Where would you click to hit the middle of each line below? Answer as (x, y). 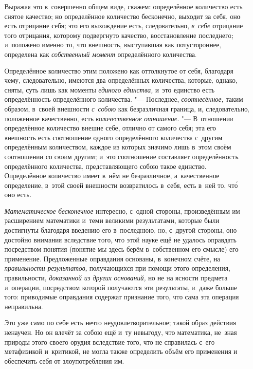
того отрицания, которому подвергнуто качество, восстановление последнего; (119, 35)
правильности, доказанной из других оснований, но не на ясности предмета (116, 278)
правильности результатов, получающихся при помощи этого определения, (117, 268)
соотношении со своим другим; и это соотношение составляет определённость (121, 156)
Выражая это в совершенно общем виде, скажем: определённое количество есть (124, 6)
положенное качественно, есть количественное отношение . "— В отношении (119, 118)
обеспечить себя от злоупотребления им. (64, 360)
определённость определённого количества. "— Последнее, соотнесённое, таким (124, 99)
